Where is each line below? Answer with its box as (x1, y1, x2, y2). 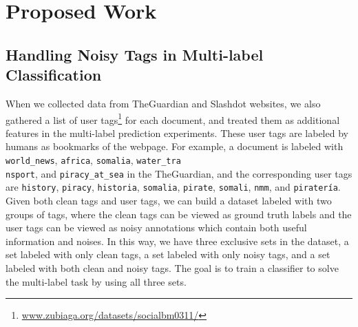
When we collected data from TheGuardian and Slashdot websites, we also (6, 96, 321, 110)
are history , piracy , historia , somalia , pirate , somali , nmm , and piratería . (6, 180, 341, 194)
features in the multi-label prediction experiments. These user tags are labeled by (6, 125, 348, 140)
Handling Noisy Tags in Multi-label (6, 43, 264, 65)
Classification (6, 64, 102, 85)
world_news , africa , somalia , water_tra (6, 153, 181, 167)
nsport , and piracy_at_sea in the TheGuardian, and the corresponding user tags (6, 166, 352, 180)
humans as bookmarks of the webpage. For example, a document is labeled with (6, 139, 344, 154)
